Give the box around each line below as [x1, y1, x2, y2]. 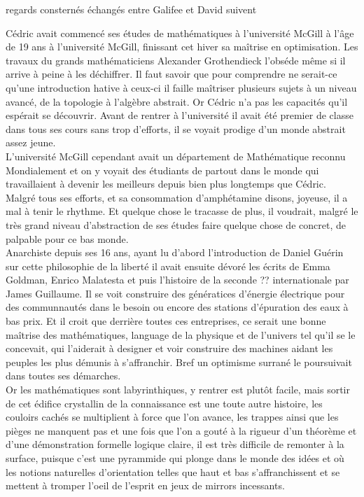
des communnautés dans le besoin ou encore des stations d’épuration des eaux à [6, 300, 349, 314]
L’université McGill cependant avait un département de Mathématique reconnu [6, 148, 346, 163]
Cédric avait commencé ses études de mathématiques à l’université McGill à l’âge [6, 25, 354, 40]
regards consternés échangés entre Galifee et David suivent [6, 2, 257, 16]
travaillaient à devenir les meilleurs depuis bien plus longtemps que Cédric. [6, 176, 326, 191]
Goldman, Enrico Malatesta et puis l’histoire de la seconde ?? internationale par [6, 272, 349, 287]
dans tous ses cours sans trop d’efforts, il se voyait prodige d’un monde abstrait [6, 121, 346, 136]
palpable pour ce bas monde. [6, 231, 129, 246]
